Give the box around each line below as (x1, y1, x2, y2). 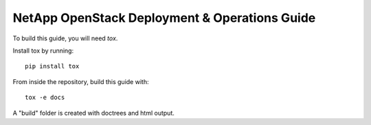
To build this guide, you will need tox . (12, 34, 118, 42)
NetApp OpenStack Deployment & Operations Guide (12, 10, 316, 25)
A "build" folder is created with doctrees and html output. (12, 109, 175, 117)
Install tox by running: (12, 46, 74, 55)
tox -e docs (25, 94, 65, 102)
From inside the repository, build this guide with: (12, 77, 149, 85)
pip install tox (25, 62, 80, 70)
